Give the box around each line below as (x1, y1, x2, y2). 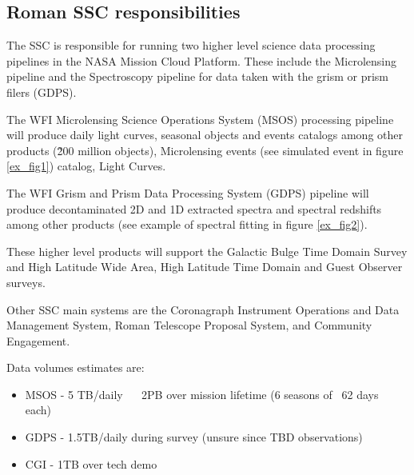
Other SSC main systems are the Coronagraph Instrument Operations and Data (6, 301, 400, 317)
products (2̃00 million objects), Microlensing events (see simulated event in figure (6, 142, 404, 158)
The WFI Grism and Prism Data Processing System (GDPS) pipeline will (6, 184, 369, 201)
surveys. (6, 273, 46, 290)
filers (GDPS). (6, 83, 77, 100)
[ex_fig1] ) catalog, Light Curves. (6, 158, 166, 174)
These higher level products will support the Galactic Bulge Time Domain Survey (6, 242, 408, 259)
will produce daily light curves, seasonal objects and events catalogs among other (6, 126, 404, 143)
